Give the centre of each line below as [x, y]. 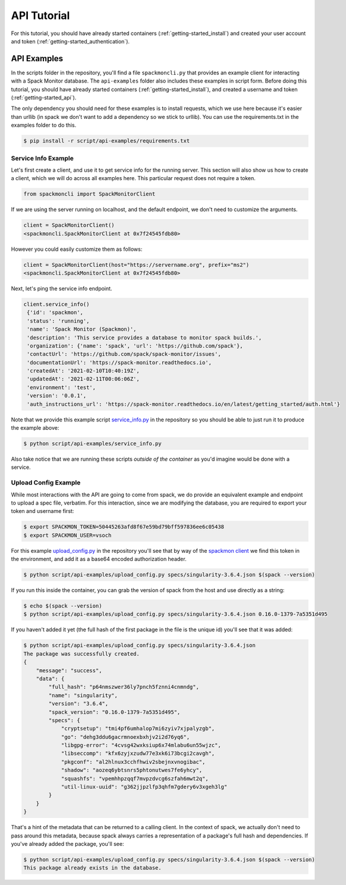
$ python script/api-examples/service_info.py [92, 444]
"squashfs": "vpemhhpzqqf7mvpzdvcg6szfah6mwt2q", [135, 778]
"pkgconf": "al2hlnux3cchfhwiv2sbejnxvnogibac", [133, 762]
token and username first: [43, 511]
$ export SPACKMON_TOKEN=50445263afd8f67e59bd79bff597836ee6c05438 [124, 527]
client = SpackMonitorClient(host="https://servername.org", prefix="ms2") [136, 265]
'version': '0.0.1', [57, 396]
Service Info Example [43, 158]
